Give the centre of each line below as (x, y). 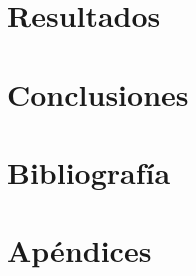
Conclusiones (98, 93)
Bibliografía (89, 171)
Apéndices (79, 250)
